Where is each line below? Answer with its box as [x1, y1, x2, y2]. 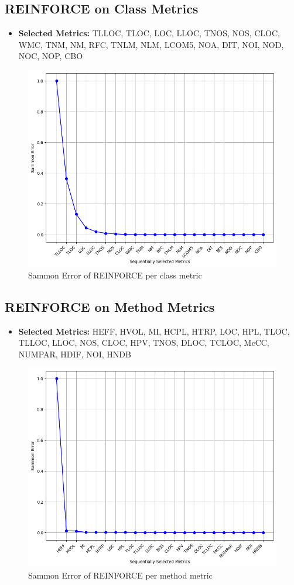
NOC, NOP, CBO [18, 50, 83, 62]
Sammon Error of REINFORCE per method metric [28, 569, 213, 581]
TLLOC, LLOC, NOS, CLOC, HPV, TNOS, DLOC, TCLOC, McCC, [18, 336, 269, 349]
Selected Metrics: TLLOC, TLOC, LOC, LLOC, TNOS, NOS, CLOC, [18, 27, 280, 39]
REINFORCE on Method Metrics [5, 297, 215, 315]
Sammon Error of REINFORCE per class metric [28, 269, 202, 281]
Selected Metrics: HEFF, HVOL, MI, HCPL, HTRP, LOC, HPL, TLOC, [18, 325, 290, 337]
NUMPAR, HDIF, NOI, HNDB [18, 347, 131, 360]
